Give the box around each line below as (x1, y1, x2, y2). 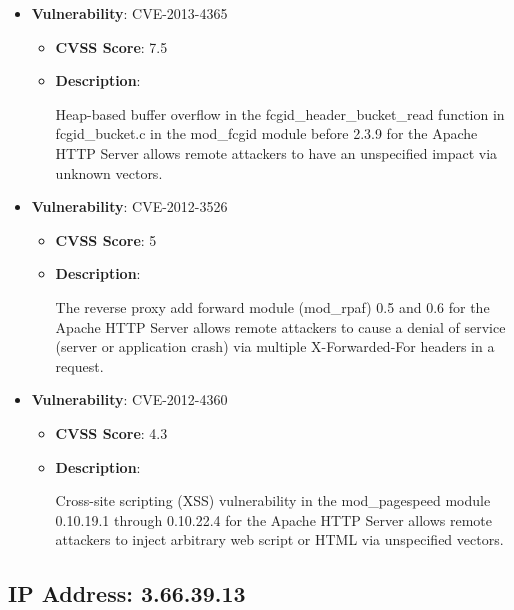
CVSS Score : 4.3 (55, 422, 168, 443)
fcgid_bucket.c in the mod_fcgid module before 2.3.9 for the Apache (55, 123, 478, 144)
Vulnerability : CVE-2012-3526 (31, 196, 228, 217)
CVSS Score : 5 (55, 229, 157, 250)
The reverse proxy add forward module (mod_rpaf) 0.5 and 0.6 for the (55, 296, 490, 317)
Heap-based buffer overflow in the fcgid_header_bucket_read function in (55, 103, 505, 124)
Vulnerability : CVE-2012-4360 (31, 389, 228, 410)
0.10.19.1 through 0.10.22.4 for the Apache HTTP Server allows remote (55, 509, 492, 530)
